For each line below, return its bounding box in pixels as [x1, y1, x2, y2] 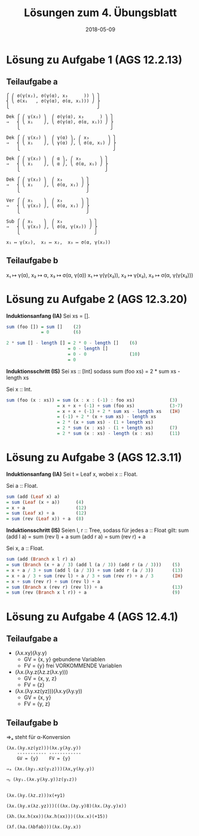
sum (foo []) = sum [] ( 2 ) [6, 324, 82, 330]
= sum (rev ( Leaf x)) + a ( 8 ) [6, 516, 84, 522]
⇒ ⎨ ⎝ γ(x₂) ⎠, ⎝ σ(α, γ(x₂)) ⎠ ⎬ [6, 223, 97, 230]
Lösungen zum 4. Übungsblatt [23, 6, 177, 20]
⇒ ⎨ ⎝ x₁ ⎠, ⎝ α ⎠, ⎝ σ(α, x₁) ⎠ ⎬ [6, 160, 109, 167]
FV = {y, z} [23, 700, 51, 707]
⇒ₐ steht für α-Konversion [6, 734, 71, 741]
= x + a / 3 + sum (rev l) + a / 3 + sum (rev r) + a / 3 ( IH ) [6, 573, 183, 579]
